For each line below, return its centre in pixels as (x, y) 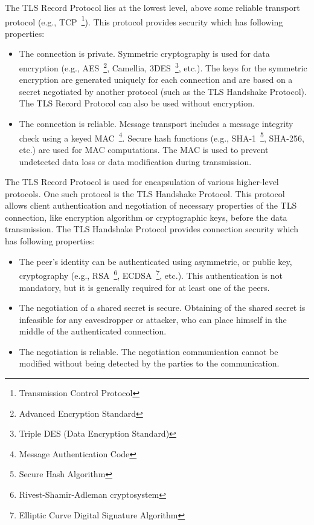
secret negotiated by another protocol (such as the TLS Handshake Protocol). (163, 91)
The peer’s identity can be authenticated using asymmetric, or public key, (155, 261)
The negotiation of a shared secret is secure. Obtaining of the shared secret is (162, 308)
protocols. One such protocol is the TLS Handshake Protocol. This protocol (145, 193)
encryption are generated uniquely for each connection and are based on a (156, 80)
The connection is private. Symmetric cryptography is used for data (144, 54)
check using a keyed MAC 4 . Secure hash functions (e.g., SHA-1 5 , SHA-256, (162, 137)
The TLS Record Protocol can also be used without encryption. (137, 103)
